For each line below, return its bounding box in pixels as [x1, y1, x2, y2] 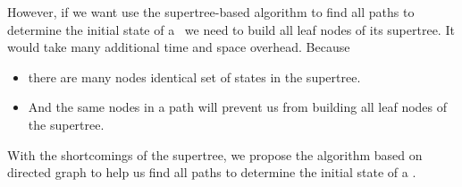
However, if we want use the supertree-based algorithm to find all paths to [7, 3, 415, 21]
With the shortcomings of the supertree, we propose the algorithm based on [7, 145, 423, 164]
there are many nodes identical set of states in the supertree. [28, 67, 361, 86]
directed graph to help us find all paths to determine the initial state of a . [7, 163, 416, 182]
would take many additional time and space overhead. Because [7, 38, 350, 56]
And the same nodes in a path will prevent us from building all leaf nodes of [28, 98, 448, 116]
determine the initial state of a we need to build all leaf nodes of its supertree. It [7, 20, 455, 38]
